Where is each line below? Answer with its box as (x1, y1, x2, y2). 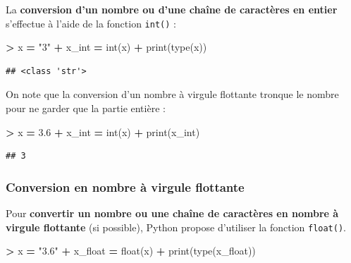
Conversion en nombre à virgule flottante (6, 178, 245, 195)
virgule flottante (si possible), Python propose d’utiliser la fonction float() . (6, 219, 347, 234)
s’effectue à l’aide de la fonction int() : (6, 16, 176, 30)
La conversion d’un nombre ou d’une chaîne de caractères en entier (6, 2, 338, 16)
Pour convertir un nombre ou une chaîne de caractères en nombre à (6, 206, 339, 221)
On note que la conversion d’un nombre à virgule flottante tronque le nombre (6, 87, 339, 102)
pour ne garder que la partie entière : (6, 101, 166, 116)
